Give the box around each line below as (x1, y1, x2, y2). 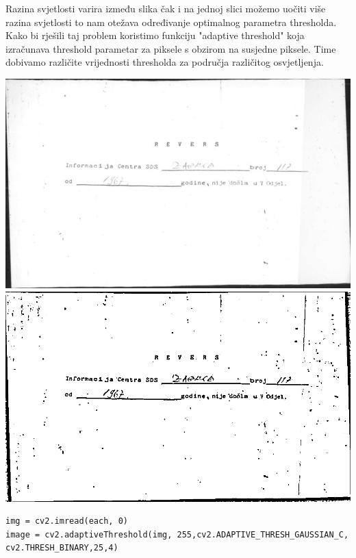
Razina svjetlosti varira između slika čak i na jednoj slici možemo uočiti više (5, 1, 326, 15)
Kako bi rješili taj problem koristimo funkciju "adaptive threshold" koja (5, 28, 305, 42)
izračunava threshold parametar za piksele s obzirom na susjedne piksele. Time (5, 41, 336, 55)
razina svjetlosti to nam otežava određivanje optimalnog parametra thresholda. (5, 14, 337, 29)
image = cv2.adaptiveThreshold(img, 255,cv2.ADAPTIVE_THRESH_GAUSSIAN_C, (5, 529, 349, 540)
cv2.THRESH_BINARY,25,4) (5, 543, 118, 553)
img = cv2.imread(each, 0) (5, 516, 128, 527)
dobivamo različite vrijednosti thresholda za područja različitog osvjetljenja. (5, 55, 324, 69)
